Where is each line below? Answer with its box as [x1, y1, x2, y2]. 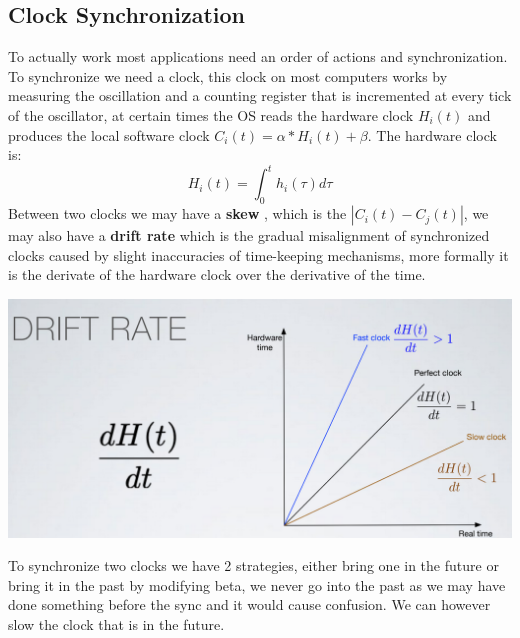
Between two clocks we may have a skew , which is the [8, 203, 347, 224]
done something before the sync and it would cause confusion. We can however [8, 594, 491, 615]
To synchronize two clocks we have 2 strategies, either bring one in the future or [8, 555, 499, 576]
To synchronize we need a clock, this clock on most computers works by [8, 65, 448, 86]
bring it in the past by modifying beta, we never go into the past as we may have [8, 574, 506, 595]
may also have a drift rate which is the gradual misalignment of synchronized [8, 225, 490, 246]
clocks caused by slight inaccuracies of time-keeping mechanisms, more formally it [8, 244, 509, 265]
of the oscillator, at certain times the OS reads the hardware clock [8, 104, 414, 125]
